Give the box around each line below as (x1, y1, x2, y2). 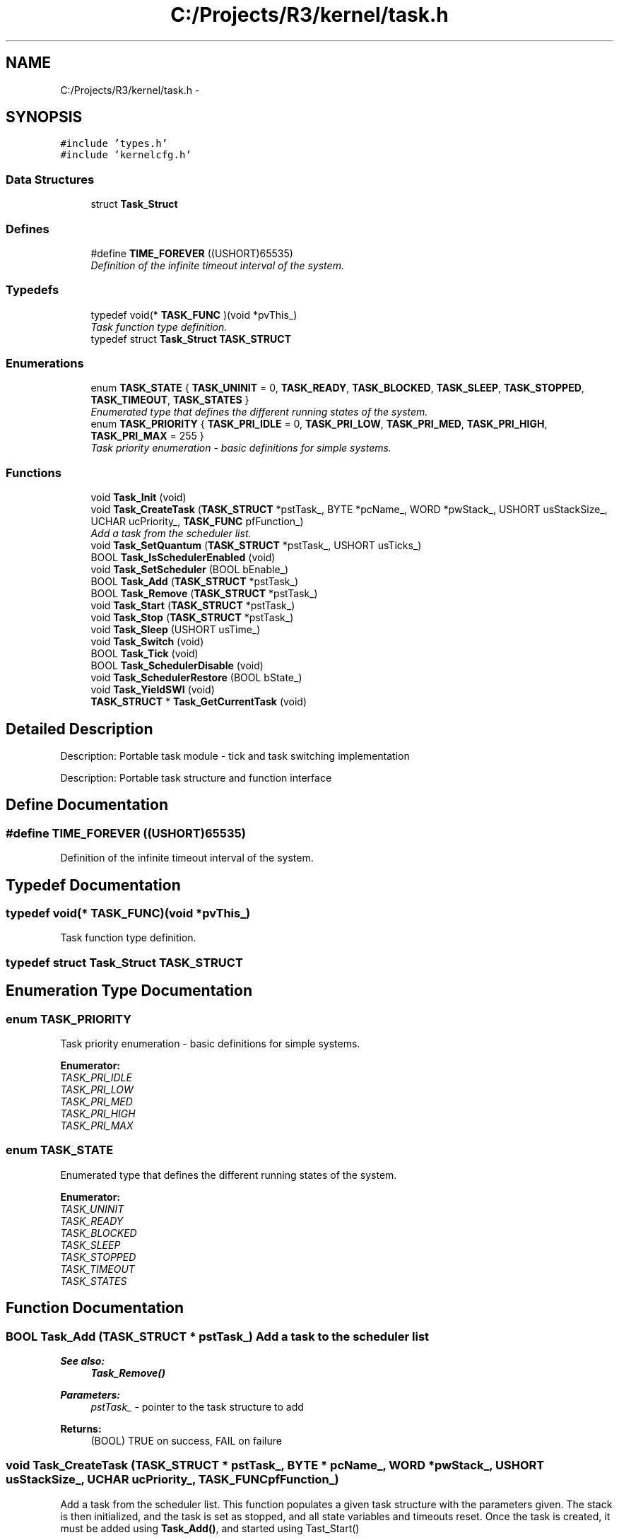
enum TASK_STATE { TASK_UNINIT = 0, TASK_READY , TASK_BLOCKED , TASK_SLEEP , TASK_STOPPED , (90, 382, 584, 394)
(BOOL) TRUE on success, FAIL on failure (90, 1435, 282, 1447)
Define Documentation (6, 796, 168, 814)
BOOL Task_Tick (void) (90, 647, 199, 660)
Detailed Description (6, 719, 153, 738)
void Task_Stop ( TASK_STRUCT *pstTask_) (90, 611, 294, 624)
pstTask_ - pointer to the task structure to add (90, 1401, 304, 1413)
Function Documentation (6, 1299, 184, 1317)
